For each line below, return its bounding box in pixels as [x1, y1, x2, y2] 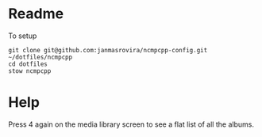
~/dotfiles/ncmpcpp [8, 53, 73, 61]
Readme [8, 5, 64, 23]
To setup [8, 31, 37, 40]
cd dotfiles [8, 60, 48, 68]
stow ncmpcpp [8, 67, 52, 75]
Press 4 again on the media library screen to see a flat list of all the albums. [8, 120, 254, 129]
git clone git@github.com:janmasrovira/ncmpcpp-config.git [8, 46, 208, 54]
